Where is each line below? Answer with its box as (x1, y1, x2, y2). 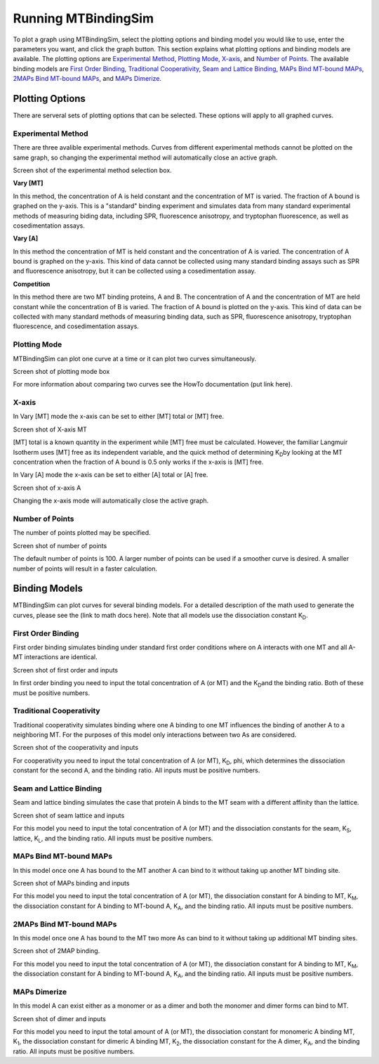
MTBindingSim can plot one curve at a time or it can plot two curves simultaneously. (13, 354, 257, 363)
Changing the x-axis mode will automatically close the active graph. (13, 496, 209, 505)
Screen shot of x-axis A (13, 484, 81, 492)
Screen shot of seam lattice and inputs (13, 811, 125, 819)
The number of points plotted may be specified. (13, 528, 151, 537)
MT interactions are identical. (13, 653, 98, 661)
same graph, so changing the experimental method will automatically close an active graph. (13, 153, 278, 162)
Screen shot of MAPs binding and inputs (13, 879, 130, 888)
